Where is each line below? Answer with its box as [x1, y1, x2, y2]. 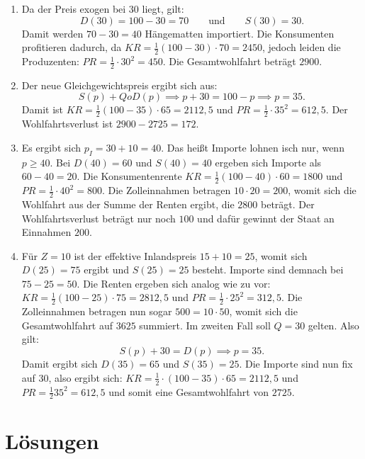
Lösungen [5, 426, 99, 455]
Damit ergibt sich [21, 356, 98, 371]
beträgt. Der [261, 196, 315, 211]
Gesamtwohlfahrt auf [21, 317, 113, 332]
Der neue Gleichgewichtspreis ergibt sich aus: [21, 77, 218, 92]
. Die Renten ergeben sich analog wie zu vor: [77, 276, 271, 290]
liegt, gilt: [142, 1, 184, 16]
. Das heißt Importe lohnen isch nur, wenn [161, 140, 344, 154]
